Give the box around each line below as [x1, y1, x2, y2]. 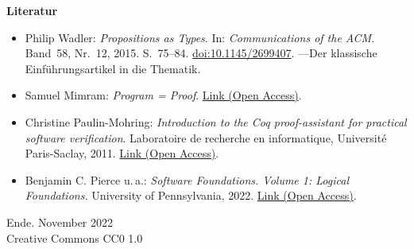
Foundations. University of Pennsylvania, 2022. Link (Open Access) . [25, 187, 357, 204]
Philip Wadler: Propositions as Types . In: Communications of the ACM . [25, 29, 375, 45]
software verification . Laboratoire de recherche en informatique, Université [25, 129, 387, 146]
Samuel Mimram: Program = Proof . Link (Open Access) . [25, 87, 302, 103]
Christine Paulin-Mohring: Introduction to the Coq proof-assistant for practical [25, 113, 407, 130]
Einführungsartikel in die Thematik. [25, 60, 201, 76]
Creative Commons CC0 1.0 [6, 229, 143, 246]
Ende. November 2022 [6, 213, 114, 230]
